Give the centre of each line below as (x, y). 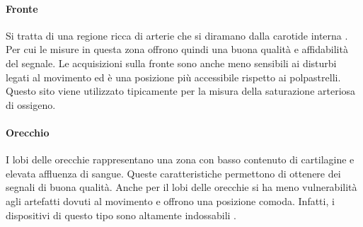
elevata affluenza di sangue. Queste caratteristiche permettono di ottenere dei (173, 173)
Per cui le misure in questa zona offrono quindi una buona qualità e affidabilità (177, 49)
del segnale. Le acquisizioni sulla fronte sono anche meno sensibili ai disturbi (171, 63)
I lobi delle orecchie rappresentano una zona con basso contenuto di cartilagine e (180, 159)
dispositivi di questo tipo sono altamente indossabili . (121, 215)
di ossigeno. (31, 104)
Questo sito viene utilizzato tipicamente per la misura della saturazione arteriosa (181, 91)
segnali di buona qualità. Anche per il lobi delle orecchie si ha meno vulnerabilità (181, 187)
